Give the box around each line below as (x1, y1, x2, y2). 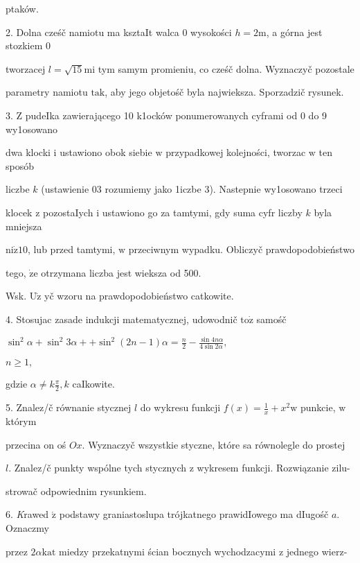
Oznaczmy (6, 520, 49, 535)
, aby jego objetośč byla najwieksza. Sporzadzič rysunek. (105, 85, 344, 99)
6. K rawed (6, 507, 49, 521)
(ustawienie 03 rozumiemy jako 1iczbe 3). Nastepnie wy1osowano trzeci (41, 182, 343, 196)
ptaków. (6, 1, 39, 15)
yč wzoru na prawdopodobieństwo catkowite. (44, 288, 234, 303)
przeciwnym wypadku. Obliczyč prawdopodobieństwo (128, 242, 354, 257)
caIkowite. (72, 376, 115, 391)
